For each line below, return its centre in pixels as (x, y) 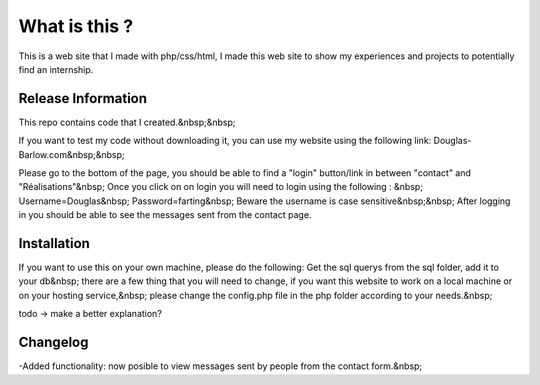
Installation (54, 243)
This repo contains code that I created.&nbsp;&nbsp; (127, 122)
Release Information (83, 98)
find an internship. (56, 69)
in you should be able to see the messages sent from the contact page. (165, 215)
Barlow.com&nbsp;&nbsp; (71, 154)
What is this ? (76, 26)
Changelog (53, 342)
